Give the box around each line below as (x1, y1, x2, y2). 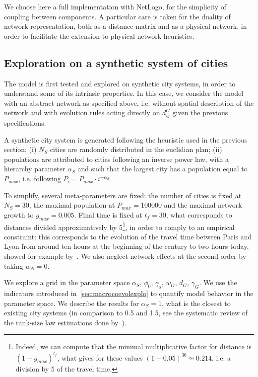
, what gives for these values (57, 352, 143, 363)
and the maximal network (164, 200, 242, 210)
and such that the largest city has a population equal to (77, 163, 248, 174)
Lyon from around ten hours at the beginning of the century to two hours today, (4, 241, 249, 251)
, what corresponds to (166, 209, 232, 220)
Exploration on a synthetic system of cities (4, 55, 228, 70)
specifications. (4, 118, 46, 128)
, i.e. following (18, 173, 61, 184)
